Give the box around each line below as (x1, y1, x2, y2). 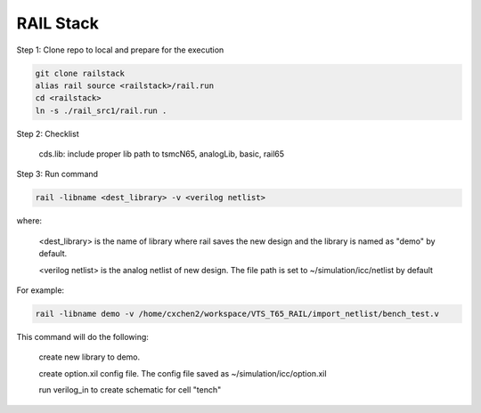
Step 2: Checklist (16, 128, 79, 139)
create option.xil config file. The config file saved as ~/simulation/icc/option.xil (38, 368, 327, 378)
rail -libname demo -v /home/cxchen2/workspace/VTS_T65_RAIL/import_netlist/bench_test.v (35, 308, 440, 319)
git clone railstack (35, 68, 125, 78)
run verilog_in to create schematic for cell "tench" (38, 385, 222, 395)
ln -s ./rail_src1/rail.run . (35, 105, 167, 116)
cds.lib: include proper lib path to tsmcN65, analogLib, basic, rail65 (38, 149, 285, 159)
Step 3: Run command (16, 169, 98, 180)
